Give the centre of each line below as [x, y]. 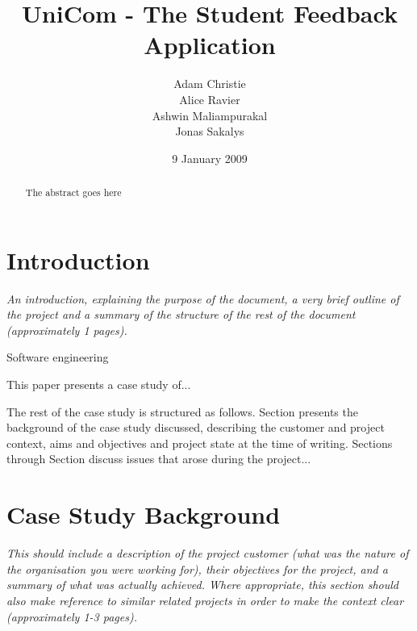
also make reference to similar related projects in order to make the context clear [205, 600]
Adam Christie [210, 84]
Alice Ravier [210, 99]
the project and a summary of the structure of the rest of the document [181, 314]
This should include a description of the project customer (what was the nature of [208, 553]
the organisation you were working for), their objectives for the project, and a [197, 568]
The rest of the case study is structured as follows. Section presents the [182, 411]
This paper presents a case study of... [99, 384]
